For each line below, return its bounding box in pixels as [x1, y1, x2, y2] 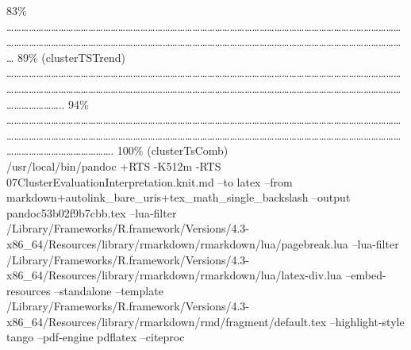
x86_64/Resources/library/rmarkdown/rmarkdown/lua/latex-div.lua [6, 267, 342, 283]
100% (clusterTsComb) [117, 142, 229, 159]
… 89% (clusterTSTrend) [6, 48, 125, 65]
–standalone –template [54, 282, 163, 298]
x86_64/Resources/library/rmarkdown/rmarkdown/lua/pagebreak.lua [6, 235, 348, 252]
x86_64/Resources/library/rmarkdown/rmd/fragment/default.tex [6, 313, 327, 329]
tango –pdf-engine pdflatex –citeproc [6, 329, 185, 345]
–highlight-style [329, 313, 405, 329]
